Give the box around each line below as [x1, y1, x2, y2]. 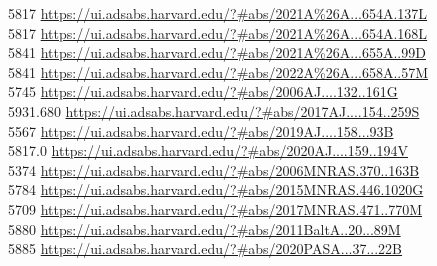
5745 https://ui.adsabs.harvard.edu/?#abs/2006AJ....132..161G [8, 81, 398, 102]
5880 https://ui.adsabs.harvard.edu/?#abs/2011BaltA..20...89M [8, 218, 401, 239]
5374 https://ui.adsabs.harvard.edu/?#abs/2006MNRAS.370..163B [8, 159, 420, 180]
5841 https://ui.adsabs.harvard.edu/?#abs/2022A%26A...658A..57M [8, 61, 429, 82]
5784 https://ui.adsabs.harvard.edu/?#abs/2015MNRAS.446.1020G [8, 179, 424, 200]
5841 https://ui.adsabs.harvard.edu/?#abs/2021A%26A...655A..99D [8, 42, 426, 63]
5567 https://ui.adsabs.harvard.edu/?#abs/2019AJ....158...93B [8, 120, 394, 141]
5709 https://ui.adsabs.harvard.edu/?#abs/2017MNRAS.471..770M [8, 198, 423, 219]
